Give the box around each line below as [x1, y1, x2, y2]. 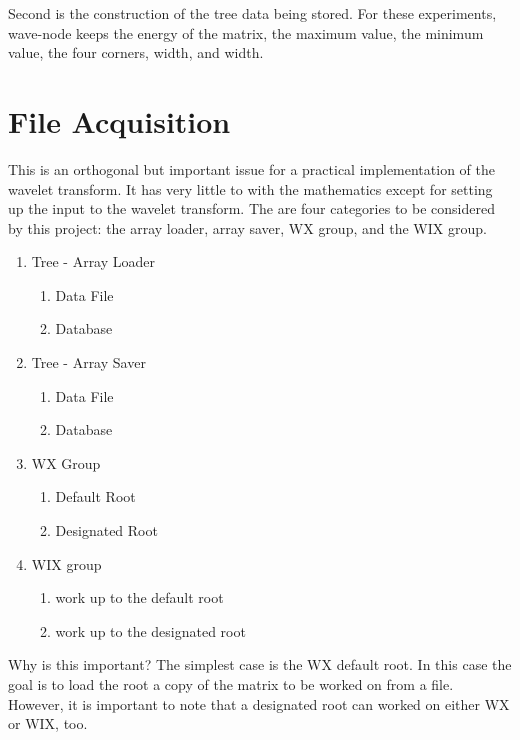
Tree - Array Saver [31, 352, 146, 373]
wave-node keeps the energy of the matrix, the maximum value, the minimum [8, 22, 484, 43]
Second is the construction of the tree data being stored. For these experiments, [8, 3, 497, 23]
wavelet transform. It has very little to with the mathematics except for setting [8, 178, 493, 199]
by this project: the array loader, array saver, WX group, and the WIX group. [8, 217, 487, 238]
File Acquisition [8, 100, 231, 141]
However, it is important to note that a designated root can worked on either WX [8, 693, 510, 714]
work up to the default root [55, 587, 224, 608]
